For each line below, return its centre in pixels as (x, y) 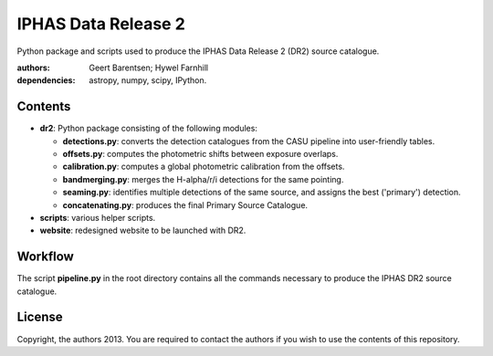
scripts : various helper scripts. (98, 217)
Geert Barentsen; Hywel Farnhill (149, 68)
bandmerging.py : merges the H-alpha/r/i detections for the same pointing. (203, 179)
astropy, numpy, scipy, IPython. (148, 80)
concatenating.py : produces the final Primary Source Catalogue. (185, 204)
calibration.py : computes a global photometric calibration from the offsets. (204, 167)
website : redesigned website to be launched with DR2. (143, 230)
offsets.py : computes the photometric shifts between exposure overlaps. (200, 154)
